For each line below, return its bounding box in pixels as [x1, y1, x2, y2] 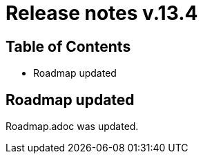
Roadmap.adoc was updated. [6, 120, 139, 133]
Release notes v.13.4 [6, 1, 198, 25]
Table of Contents [6, 37, 131, 55]
